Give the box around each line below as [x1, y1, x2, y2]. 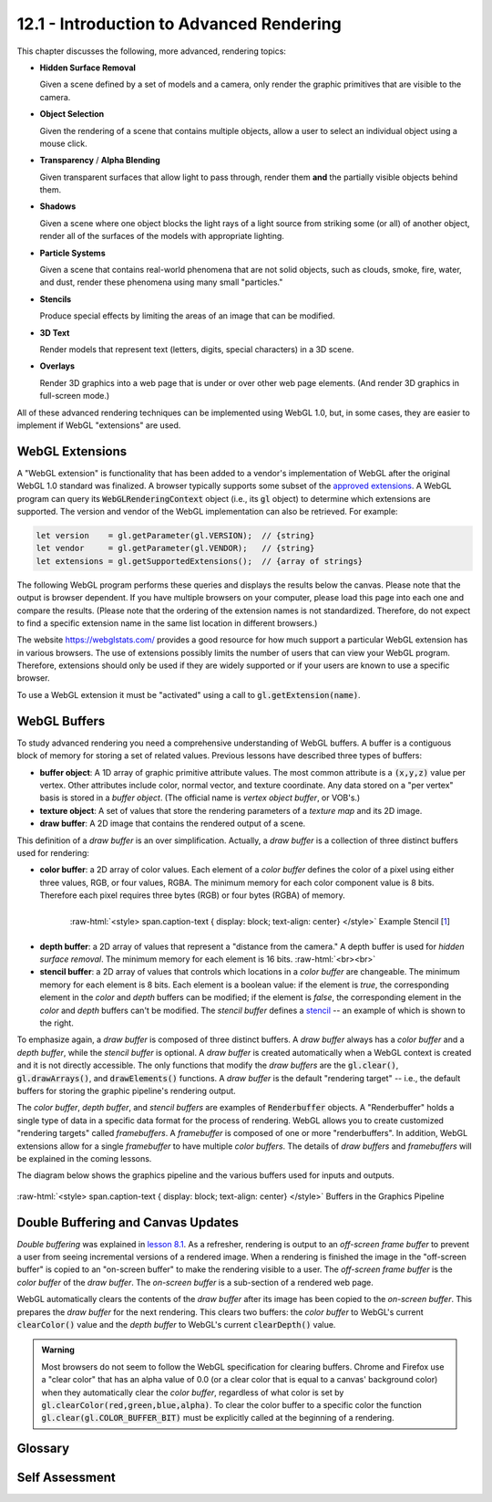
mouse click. [39, 138, 87, 149]
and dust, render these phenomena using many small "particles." [39, 276, 283, 287]
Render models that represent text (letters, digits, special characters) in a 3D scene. [39, 343, 354, 355]
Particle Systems [39, 247, 106, 258]
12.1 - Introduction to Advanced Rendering [16, 14, 342, 34]
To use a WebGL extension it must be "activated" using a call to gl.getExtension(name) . [16, 689, 361, 700]
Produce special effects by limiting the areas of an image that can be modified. [39, 310, 336, 321]
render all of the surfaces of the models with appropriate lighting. [39, 231, 284, 242]
